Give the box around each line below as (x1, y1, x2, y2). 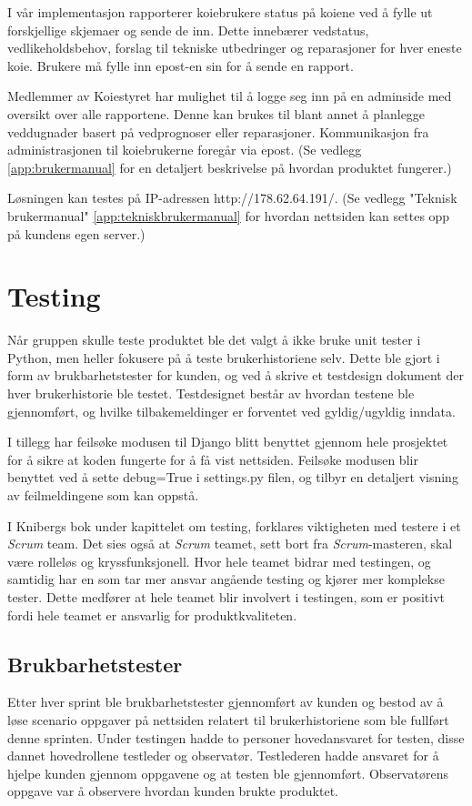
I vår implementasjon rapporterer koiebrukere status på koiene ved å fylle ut (7, 3, 433, 21)
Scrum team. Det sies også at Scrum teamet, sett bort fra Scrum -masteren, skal (7, 534, 453, 553)
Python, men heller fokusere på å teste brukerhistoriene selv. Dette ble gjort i (7, 348, 440, 367)
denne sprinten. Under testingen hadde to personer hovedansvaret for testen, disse (7, 728, 465, 747)
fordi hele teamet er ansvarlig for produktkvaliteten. (7, 605, 297, 624)
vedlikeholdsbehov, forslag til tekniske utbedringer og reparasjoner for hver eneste (7, 38, 462, 57)
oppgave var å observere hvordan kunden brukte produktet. (7, 781, 338, 801)
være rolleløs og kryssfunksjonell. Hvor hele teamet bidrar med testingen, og (7, 551, 431, 570)
